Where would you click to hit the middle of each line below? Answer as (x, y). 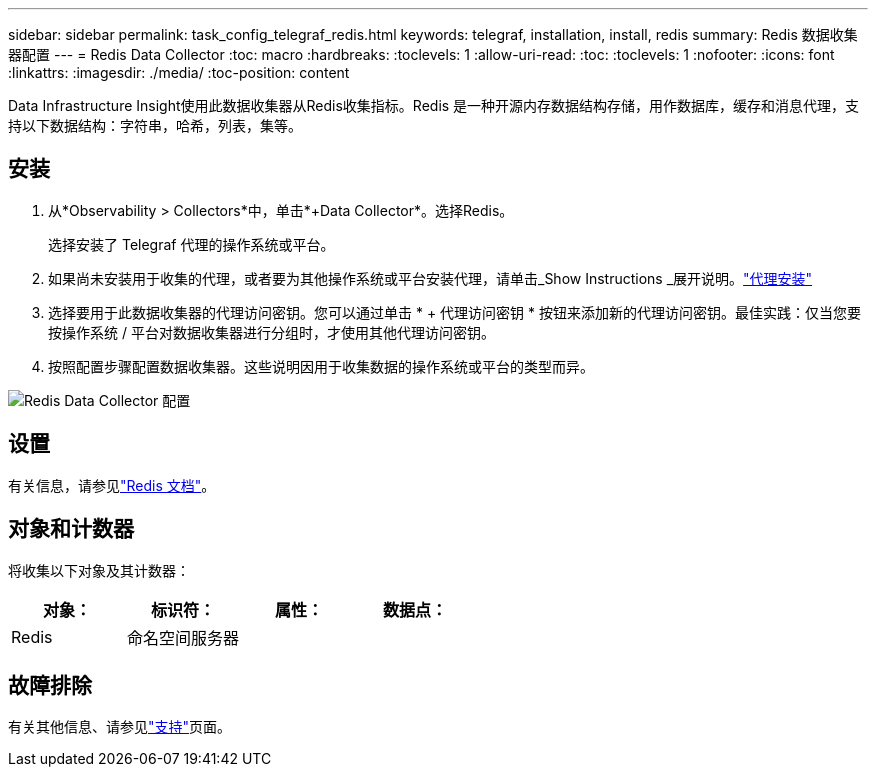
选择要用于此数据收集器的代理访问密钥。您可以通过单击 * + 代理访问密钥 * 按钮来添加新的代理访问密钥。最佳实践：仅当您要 (454, 312)
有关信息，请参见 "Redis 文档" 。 (112, 485)
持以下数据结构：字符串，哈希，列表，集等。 (155, 125)
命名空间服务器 (183, 637)
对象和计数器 (71, 529)
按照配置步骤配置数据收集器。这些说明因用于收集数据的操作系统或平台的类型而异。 (321, 366)
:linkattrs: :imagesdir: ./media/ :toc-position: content (179, 72)
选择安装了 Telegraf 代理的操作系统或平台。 (191, 244)
